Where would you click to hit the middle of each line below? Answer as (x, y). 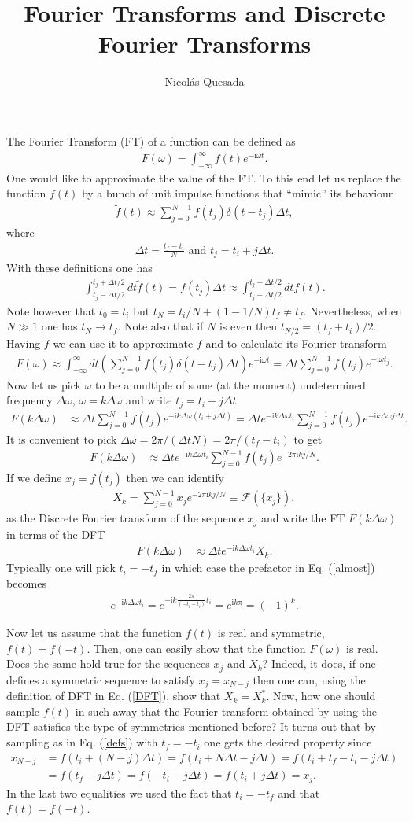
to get (308, 439)
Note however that (51, 310)
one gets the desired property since (288, 742)
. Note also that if (160, 326)
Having (24, 343)
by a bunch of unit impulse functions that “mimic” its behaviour (237, 193)
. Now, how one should (321, 696)
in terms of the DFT (56, 534)
